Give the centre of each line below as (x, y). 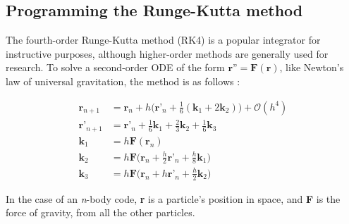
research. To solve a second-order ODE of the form (115, 67)
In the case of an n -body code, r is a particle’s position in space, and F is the (173, 198)
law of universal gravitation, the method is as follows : (123, 81)
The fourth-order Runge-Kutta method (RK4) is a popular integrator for (163, 40)
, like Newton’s (312, 67)
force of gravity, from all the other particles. (100, 212)
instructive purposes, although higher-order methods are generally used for (167, 53)
